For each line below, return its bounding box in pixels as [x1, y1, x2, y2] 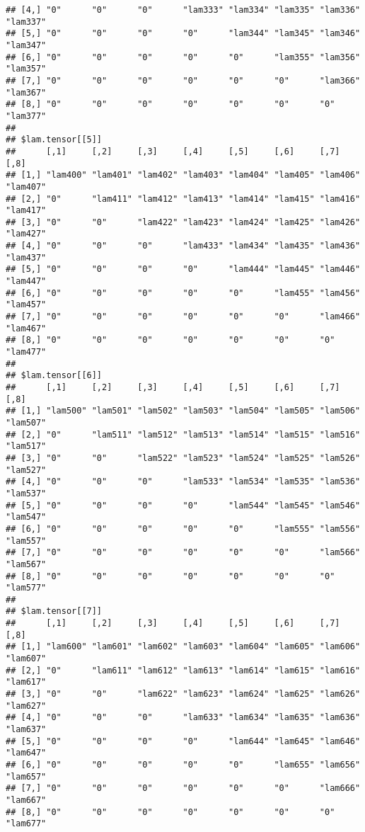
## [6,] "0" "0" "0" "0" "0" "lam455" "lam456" [6, 287, 361, 298]
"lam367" [6, 87, 47, 98]
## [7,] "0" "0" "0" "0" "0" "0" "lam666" [6, 783, 361, 794]
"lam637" [6, 724, 47, 735]
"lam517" [6, 441, 47, 452]
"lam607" [6, 654, 47, 664]
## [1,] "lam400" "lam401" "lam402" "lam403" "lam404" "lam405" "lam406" [6, 170, 361, 181]
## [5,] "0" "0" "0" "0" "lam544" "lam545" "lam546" [6, 500, 361, 511]
